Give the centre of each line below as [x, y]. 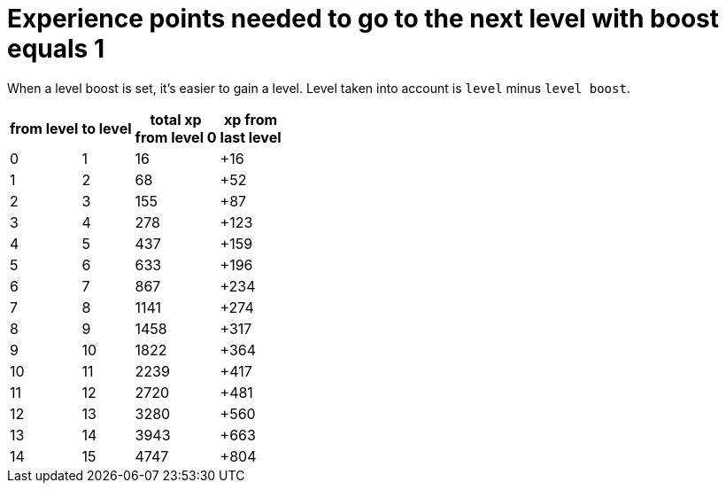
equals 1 [56, 49]
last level [251, 137]
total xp [176, 119]
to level [107, 128]
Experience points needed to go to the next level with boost [363, 19]
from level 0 [176, 137]
